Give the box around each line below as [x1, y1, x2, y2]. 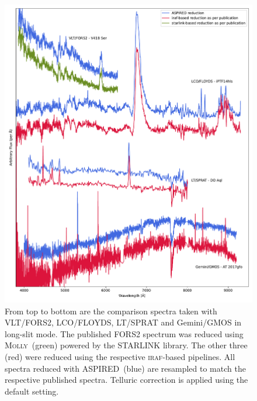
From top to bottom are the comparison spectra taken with [5, 304, 217, 317]
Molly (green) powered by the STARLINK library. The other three [5, 339, 248, 351]
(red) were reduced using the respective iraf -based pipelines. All [5, 350, 235, 362]
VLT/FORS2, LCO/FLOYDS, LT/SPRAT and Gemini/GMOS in [5, 316, 242, 328]
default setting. [5, 385, 59, 397]
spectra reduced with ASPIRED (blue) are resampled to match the [5, 362, 246, 374]
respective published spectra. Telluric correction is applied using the [5, 373, 248, 386]
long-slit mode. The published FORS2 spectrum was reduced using [5, 327, 244, 340]
